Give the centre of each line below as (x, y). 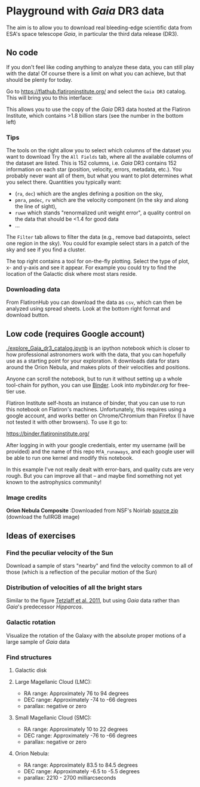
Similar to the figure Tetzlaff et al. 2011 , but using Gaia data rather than (93, 601)
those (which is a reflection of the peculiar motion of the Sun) (81, 572)
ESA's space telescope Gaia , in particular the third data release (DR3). (93, 33)
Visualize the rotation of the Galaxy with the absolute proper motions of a (96, 635)
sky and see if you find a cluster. (46, 250)
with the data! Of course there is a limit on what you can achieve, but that (96, 73)
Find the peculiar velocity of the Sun (60, 552)
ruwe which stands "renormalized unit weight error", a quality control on (103, 213)
